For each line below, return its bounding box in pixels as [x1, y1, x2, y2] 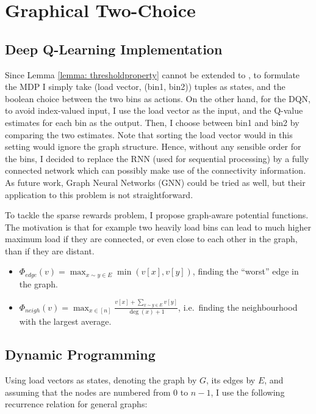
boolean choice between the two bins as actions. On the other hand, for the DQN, [5, 92, 311, 105]
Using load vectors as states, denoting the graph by [5, 373, 197, 386]
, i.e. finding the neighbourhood [178, 300, 298, 313]
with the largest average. [19, 315, 112, 328]
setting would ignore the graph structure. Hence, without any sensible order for [5, 140, 301, 153]
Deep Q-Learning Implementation [5, 39, 223, 58]
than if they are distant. [5, 244, 95, 257]
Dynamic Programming [5, 345, 156, 364]
